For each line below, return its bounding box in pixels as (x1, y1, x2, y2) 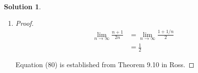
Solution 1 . (4, 1, 41, 11)
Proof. (15, 18, 34, 28)
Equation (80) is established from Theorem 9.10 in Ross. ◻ (15, 59, 195, 70)
